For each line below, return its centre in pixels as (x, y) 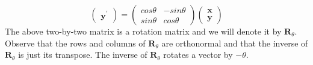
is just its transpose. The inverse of (83, 55)
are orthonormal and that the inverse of (235, 43)
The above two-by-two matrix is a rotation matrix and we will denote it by (143, 31)
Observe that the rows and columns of (75, 43)
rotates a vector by (198, 55)
